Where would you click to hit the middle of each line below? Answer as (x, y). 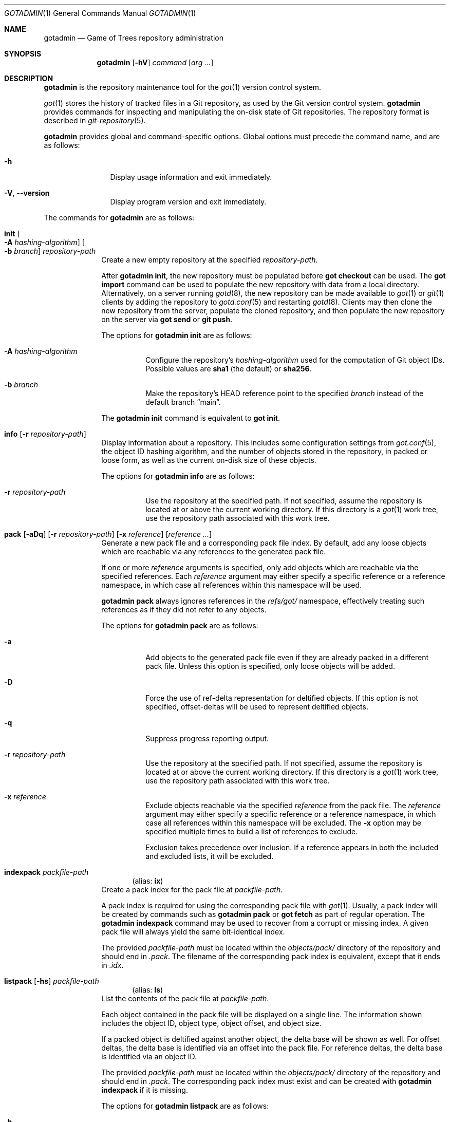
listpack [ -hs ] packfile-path (52, 981)
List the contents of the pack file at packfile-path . (185, 998)
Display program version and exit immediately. (188, 202)
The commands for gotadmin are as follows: (119, 218)
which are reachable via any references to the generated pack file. (214, 551)
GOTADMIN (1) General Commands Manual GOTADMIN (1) (100, 13)
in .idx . (113, 965)
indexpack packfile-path (46, 872)
